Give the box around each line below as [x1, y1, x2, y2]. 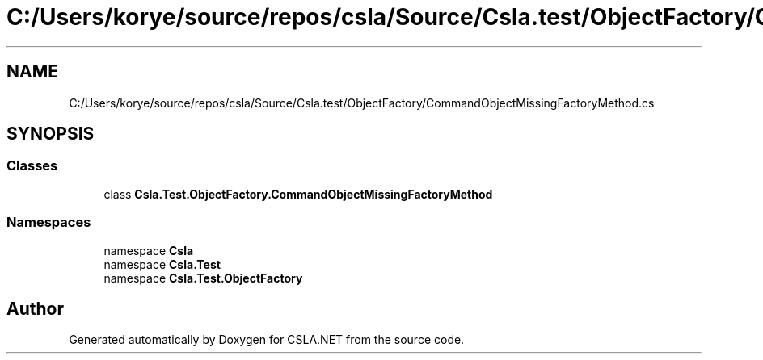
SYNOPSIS [6, 123, 95, 144]
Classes [6, 157, 58, 174]
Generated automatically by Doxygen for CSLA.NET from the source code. [69, 333, 465, 347]
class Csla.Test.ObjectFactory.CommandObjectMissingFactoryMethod [103, 186, 493, 201]
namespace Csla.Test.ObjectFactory [103, 270, 303, 285]
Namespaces [6, 214, 91, 231]
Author [6, 298, 64, 319]
